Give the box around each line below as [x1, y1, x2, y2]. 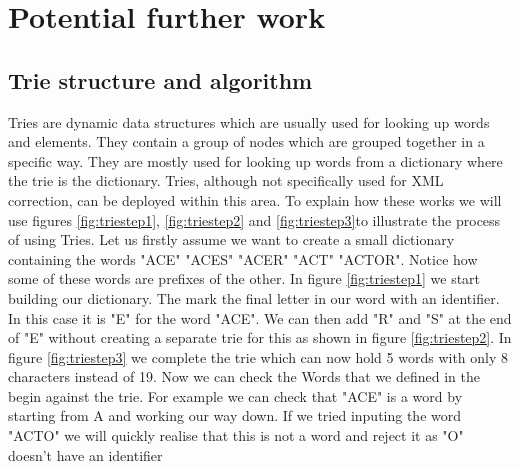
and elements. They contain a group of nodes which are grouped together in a [8, 131, 485, 152]
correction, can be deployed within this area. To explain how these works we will [8, 189, 502, 210]
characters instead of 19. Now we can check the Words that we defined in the [8, 366, 481, 387]
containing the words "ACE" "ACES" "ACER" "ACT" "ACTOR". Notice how [8, 248, 478, 269]
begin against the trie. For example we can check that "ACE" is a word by [8, 385, 463, 406]
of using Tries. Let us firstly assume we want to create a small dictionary [8, 229, 455, 250]
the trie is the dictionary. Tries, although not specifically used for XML [8, 170, 444, 191]
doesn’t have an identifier [8, 444, 163, 465]
